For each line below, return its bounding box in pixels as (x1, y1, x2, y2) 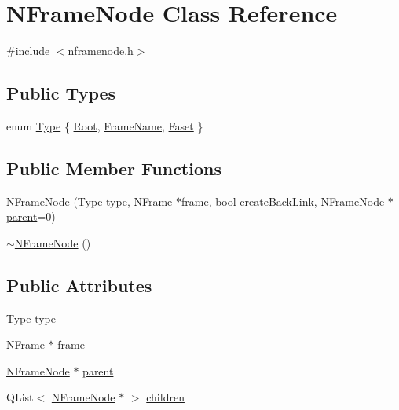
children (146, 389, 185, 405)
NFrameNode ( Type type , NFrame (6, 192, 173, 209)
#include (6, 42, 50, 59)
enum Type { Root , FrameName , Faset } (6, 117, 203, 134)
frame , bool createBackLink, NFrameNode (181, 192, 385, 209)
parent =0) (6, 208, 56, 225)
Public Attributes (6, 273, 152, 297)
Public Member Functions (6, 156, 221, 180)
